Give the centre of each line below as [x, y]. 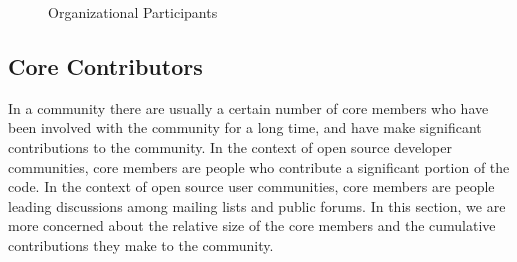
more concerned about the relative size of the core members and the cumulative [252, 225]
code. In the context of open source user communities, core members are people [251, 186]
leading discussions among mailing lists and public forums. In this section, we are [257, 205]
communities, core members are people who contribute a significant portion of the [259, 166]
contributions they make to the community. [141, 244]
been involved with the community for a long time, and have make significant [245, 127]
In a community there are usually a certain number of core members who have [248, 107]
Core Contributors [105, 65]
